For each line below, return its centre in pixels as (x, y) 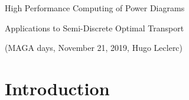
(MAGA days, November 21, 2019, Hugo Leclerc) (94, 48)
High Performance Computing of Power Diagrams (95, 8)
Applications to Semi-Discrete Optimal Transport (94, 28)
